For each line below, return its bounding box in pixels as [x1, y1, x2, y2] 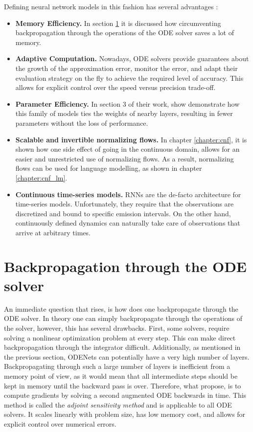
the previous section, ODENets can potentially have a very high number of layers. [4, 351, 250, 362]
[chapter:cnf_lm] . [15, 172, 68, 182]
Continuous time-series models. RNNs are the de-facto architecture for [15, 189, 241, 199]
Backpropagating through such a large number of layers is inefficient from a [4, 361, 230, 371]
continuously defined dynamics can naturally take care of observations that [15, 218, 240, 228]
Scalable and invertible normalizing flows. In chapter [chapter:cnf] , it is [15, 134, 247, 144]
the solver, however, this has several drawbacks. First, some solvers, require [4, 322, 230, 333]
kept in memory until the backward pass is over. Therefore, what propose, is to [4, 380, 241, 390]
